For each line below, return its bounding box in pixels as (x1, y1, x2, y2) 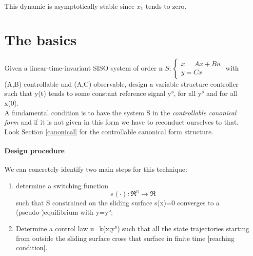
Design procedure (4, 145, 65, 155)
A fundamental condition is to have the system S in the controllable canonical (4, 107, 236, 117)
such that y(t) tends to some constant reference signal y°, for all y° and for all (4, 88, 237, 98)
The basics (4, 29, 77, 49)
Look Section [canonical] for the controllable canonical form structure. (4, 126, 214, 136)
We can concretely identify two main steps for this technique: (4, 164, 187, 174)
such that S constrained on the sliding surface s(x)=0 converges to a (16, 197, 220, 207)
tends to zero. (145, 1, 187, 11)
